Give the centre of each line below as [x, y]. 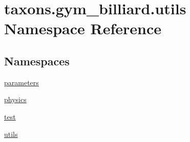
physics [15, 99]
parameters [22, 82]
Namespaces [37, 61]
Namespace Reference [83, 28]
